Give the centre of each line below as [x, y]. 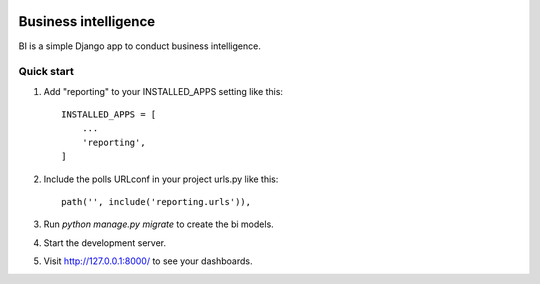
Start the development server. [105, 242]
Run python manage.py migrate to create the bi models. [158, 224]
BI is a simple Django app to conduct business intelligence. [140, 46]
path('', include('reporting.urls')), [156, 201]
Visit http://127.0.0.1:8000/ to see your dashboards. [148, 261]
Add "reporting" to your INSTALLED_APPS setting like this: [163, 91]
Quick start [46, 72]
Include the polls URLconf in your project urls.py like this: [161, 179]
